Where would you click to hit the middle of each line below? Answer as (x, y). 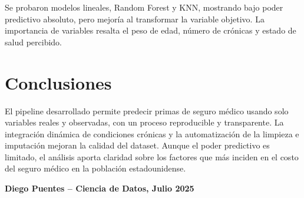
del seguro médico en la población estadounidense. (95, 168)
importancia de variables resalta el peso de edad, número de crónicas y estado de (151, 30)
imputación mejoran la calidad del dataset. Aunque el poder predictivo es (137, 145)
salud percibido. (33, 42)
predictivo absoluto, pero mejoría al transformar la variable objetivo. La (135, 19)
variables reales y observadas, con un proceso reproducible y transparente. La (144, 122)
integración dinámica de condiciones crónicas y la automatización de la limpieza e (152, 133)
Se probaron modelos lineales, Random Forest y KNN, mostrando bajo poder (144, 7)
